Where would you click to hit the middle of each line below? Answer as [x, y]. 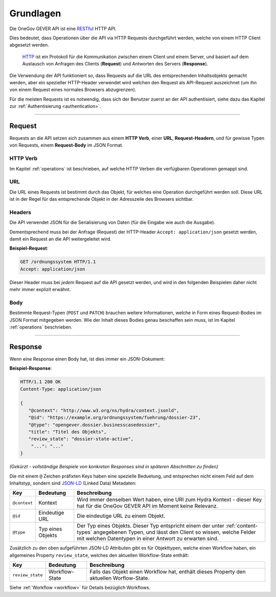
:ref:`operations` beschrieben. [41, 327]
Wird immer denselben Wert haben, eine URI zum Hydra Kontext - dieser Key [169, 499]
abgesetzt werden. [29, 45]
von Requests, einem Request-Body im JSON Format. [66, 145]
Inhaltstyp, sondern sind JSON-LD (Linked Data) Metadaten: [73, 483]
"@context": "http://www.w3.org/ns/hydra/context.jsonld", [104, 410]
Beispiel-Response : [31, 368]
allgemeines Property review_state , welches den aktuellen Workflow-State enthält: [99, 555]
